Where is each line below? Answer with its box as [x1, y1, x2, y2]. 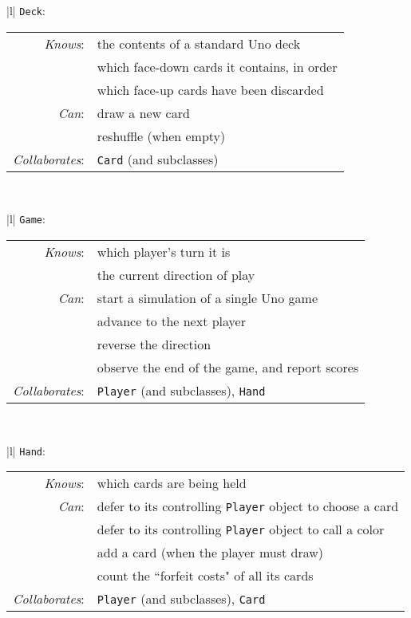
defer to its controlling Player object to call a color [97, 520, 385, 539]
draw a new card [97, 103, 190, 122]
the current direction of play [97, 265, 255, 284]
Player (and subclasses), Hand [97, 380, 266, 400]
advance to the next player [97, 311, 246, 330]
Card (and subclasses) [97, 149, 219, 168]
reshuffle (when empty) [97, 126, 226, 145]
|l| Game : [6, 211, 45, 227]
